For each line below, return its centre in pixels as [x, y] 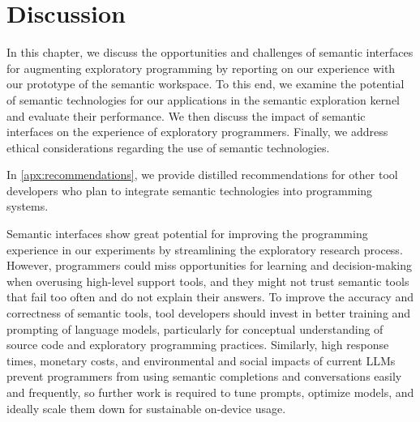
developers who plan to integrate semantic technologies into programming [190, 190]
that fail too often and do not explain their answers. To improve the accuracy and [210, 297]
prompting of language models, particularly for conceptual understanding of [195, 328]
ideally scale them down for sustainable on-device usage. [146, 408]
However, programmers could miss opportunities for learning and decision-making [210, 265]
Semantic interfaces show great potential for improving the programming [187, 234]
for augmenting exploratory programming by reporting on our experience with [201, 68]
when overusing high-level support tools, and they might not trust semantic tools [208, 281]
